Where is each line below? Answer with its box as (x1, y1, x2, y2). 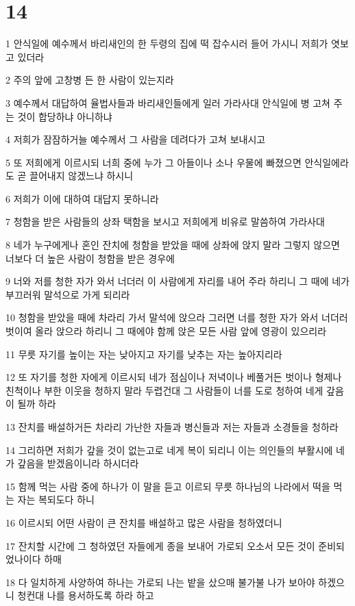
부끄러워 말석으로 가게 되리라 (5, 287, 130, 301)
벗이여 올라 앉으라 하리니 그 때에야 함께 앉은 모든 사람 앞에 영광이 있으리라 (5, 324, 327, 338)
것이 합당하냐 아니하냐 (17, 109, 112, 123)
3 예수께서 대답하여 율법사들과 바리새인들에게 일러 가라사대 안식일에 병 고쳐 (5, 95, 330, 110)
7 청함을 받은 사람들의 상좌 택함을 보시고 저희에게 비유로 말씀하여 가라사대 (5, 214, 325, 229)
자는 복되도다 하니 (17, 492, 95, 507)
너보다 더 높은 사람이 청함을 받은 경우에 (5, 251, 175, 265)
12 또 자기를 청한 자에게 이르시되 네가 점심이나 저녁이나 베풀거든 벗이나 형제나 (5, 370, 342, 384)
